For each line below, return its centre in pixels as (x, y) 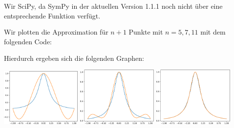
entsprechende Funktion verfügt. (52, 15)
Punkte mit (146, 32)
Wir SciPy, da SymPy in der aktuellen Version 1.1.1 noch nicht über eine (113, 6)
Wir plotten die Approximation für (56, 32)
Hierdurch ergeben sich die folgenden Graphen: (74, 58)
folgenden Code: (28, 41)
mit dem (213, 32)
